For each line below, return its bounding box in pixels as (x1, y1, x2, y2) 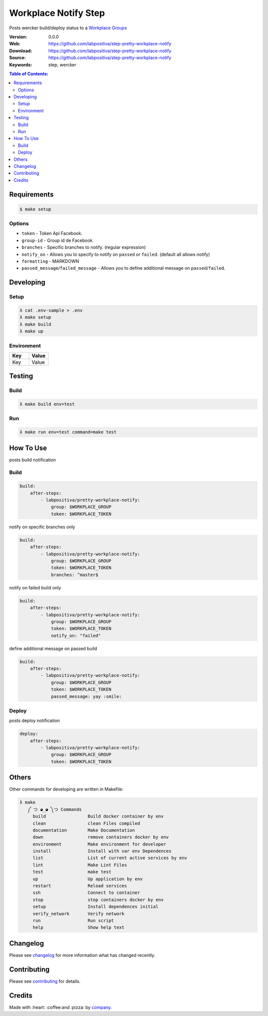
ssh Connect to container (32, 890, 140, 896)
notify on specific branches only (9, 524, 75, 530)
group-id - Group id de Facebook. (21, 237, 94, 243)
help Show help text (32, 925, 125, 931)
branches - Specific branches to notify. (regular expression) (21, 244, 146, 250)
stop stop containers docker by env (32, 897, 164, 902)
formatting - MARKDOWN (21, 258, 79, 264)
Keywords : (9, 62, 32, 68)
